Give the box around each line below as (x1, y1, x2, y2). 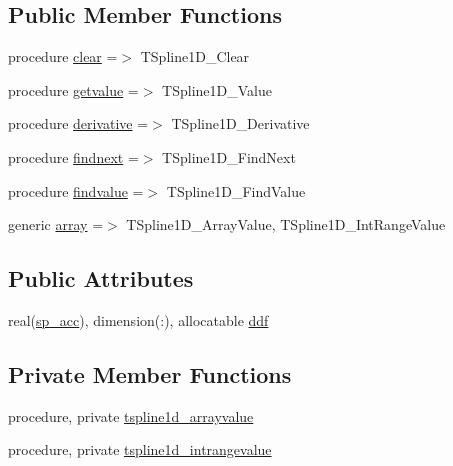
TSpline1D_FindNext (162, 146, 296, 167)
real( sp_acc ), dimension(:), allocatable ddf (8, 309, 269, 330)
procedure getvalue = (8, 79, 139, 100)
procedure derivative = (8, 113, 149, 134)
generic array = (8, 214, 104, 235)
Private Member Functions (8, 358, 292, 389)
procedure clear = (8, 46, 118, 67)
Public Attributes (8, 263, 194, 294)
